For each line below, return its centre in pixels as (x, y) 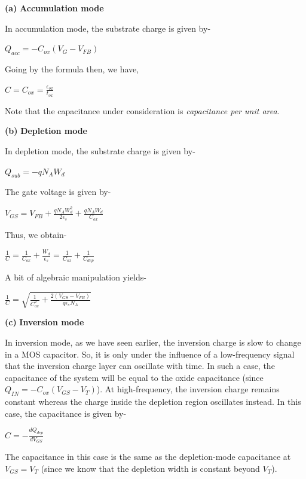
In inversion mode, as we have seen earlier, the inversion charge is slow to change (153, 342)
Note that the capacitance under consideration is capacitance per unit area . (142, 110)
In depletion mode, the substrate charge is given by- (100, 151)
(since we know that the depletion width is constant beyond (150, 468)
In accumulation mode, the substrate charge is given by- (108, 28)
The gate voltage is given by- (58, 192)
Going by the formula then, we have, (72, 68)
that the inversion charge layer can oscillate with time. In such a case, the (140, 366)
